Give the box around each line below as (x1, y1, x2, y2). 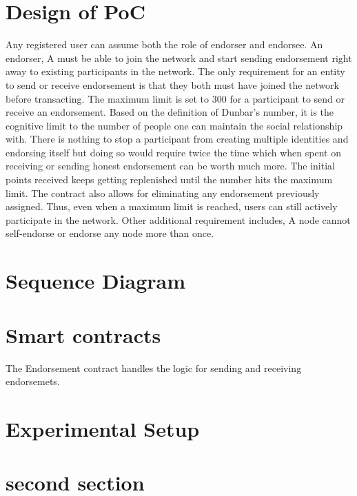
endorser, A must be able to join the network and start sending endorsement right (6, 50, 352, 65)
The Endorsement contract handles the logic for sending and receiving (6, 360, 302, 375)
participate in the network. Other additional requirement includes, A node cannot (6, 212, 351, 227)
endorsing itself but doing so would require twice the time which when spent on (6, 145, 341, 159)
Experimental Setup (6, 414, 200, 442)
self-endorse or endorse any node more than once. (6, 226, 214, 240)
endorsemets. (6, 374, 60, 389)
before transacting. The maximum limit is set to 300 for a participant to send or (6, 91, 345, 105)
